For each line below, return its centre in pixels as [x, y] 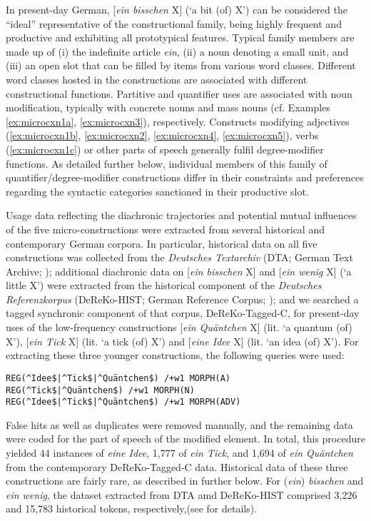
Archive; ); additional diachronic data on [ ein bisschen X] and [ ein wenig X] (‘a [179, 271]
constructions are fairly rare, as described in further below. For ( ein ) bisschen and [185, 481]
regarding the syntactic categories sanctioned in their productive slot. [157, 191]
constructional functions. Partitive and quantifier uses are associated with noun [179, 93]
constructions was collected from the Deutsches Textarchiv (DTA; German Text [179, 257]
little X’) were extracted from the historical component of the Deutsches [164, 285]
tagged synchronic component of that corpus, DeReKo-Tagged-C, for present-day [183, 313]
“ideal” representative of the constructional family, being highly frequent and [174, 23]
